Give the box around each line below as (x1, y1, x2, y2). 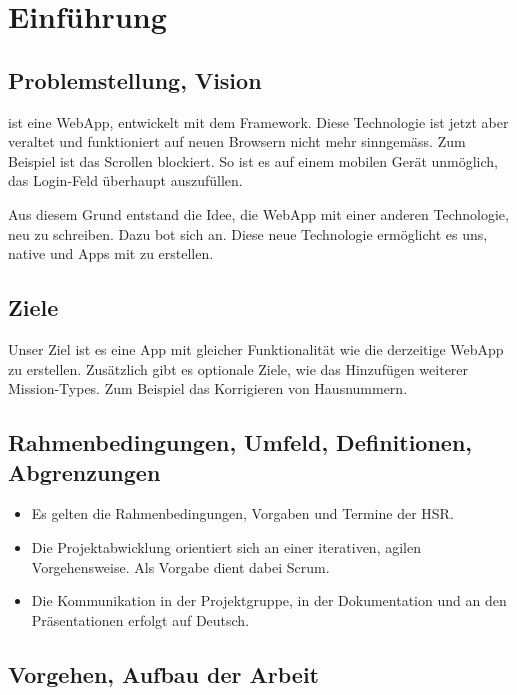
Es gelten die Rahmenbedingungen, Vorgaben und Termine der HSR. (31, 503, 454, 524)
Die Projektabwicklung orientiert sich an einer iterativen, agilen (31, 536, 421, 557)
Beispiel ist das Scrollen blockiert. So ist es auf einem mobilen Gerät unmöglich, (8, 150, 498, 171)
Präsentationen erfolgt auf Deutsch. (31, 609, 250, 630)
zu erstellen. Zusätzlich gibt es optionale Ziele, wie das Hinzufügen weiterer (8, 358, 469, 379)
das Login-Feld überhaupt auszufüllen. (8, 170, 243, 191)
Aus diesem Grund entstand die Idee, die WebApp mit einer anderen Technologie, (8, 203, 509, 224)
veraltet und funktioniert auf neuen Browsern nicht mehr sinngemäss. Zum (8, 131, 466, 152)
